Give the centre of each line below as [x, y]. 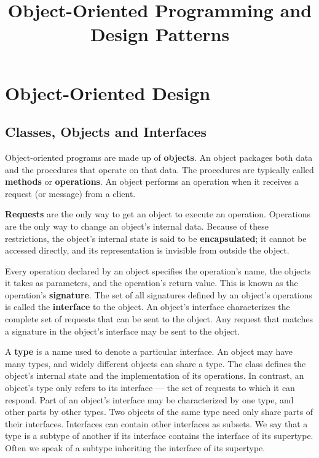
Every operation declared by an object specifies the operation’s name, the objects [158, 270]
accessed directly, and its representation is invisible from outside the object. [147, 250]
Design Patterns [160, 34]
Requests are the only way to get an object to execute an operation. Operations [158, 214]
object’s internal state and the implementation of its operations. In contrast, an [155, 375]
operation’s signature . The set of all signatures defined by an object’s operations [159, 294]
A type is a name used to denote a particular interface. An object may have [149, 351]
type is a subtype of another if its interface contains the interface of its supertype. [159, 436]
